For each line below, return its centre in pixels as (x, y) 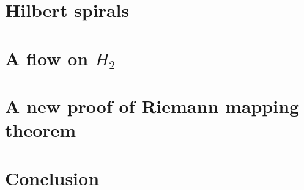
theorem (41, 130)
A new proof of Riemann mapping (152, 105)
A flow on (47, 58)
